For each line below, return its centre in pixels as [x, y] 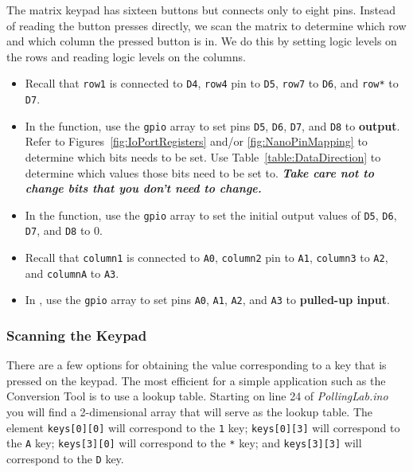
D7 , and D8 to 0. [64, 230]
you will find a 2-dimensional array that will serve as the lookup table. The [190, 412]
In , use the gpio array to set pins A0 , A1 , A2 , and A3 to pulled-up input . [207, 300]
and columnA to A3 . [72, 273]
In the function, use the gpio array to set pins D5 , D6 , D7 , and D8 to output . [212, 125]
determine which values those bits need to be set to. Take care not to [199, 172]
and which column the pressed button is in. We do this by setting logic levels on [202, 41]
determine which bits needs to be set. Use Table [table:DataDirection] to [203, 156]
